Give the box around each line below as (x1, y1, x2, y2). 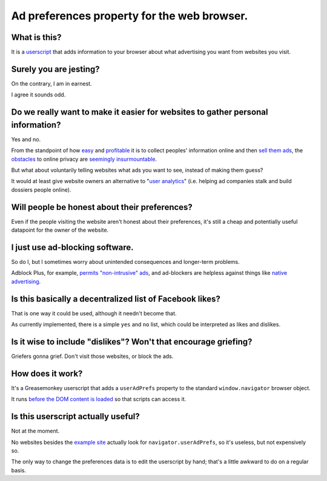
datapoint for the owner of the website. (11, 226, 109, 234)
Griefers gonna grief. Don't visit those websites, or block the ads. (11, 352, 174, 360)
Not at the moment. (11, 428, 60, 435)
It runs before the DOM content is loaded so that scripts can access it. (11, 395, 187, 403)
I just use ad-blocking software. (11, 242, 134, 252)
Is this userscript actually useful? (11, 411, 140, 422)
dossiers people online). (11, 186, 71, 193)
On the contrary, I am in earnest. (11, 79, 92, 87)
